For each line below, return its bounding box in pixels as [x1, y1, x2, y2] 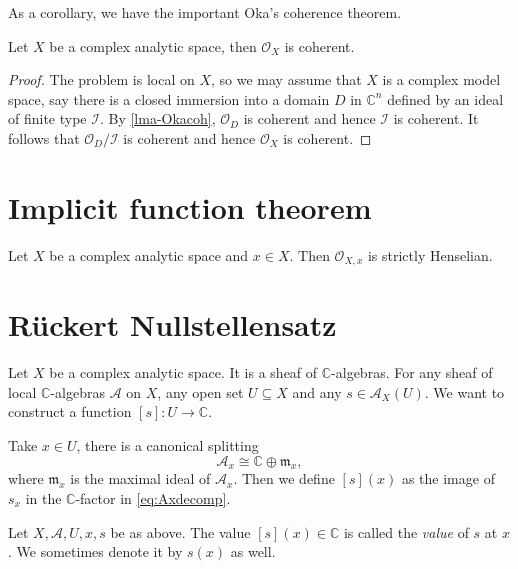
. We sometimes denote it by [8, 541, 183, 562]
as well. [230, 541, 276, 562]
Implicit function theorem [8, 186, 372, 227]
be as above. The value [110, 521, 251, 542]
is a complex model [382, 69, 501, 90]
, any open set [157, 381, 244, 402]
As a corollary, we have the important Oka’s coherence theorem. [8, 2, 402, 22]
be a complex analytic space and [49, 244, 249, 265]
